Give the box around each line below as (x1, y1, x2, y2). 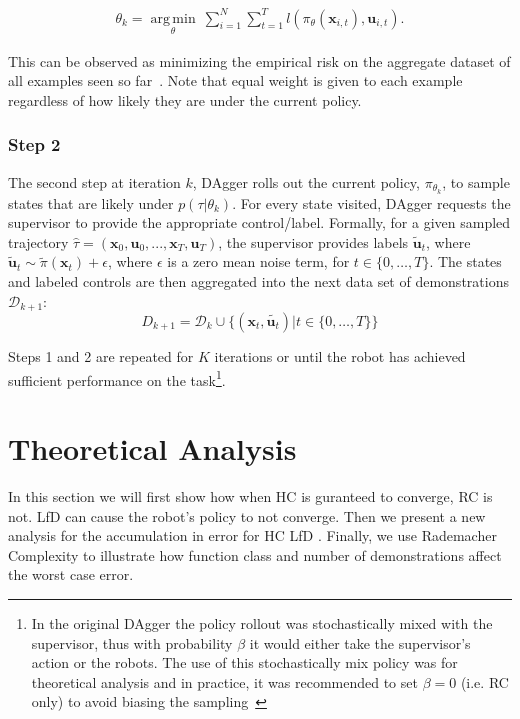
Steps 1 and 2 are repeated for (8, 346, 194, 367)
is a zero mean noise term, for (167, 251, 350, 272)
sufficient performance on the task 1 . (8, 366, 226, 390)
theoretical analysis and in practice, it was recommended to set (31, 671, 418, 692)
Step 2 (8, 132, 61, 157)
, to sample (442, 171, 510, 192)
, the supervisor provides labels (218, 231, 409, 252)
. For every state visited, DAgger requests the (232, 192, 511, 213)
